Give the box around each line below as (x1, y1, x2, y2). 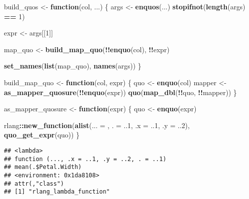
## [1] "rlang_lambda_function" (4, 188, 110, 196)
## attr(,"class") (4, 180, 64, 187)
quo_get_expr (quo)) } (4, 130, 80, 140)
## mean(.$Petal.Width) (4, 164, 82, 171)
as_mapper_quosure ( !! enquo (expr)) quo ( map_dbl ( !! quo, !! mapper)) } (4, 87, 237, 97)
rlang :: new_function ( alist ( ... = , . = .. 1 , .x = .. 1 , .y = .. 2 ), (4, 120, 190, 130)
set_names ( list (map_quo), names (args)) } (4, 61, 142, 71)
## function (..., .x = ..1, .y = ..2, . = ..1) (4, 155, 167, 163)
